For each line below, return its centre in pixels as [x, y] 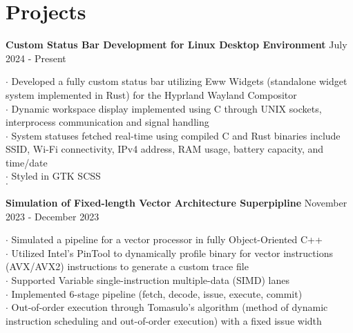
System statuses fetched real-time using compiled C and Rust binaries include [176, 135]
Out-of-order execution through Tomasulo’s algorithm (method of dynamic [170, 307]
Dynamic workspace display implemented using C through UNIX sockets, [166, 108]
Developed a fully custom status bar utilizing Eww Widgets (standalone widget [179, 81]
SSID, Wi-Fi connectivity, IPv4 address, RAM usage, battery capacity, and [165, 149]
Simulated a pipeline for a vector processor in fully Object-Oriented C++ [167, 239]
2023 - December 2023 [53, 216]
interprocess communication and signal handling [107, 122]
